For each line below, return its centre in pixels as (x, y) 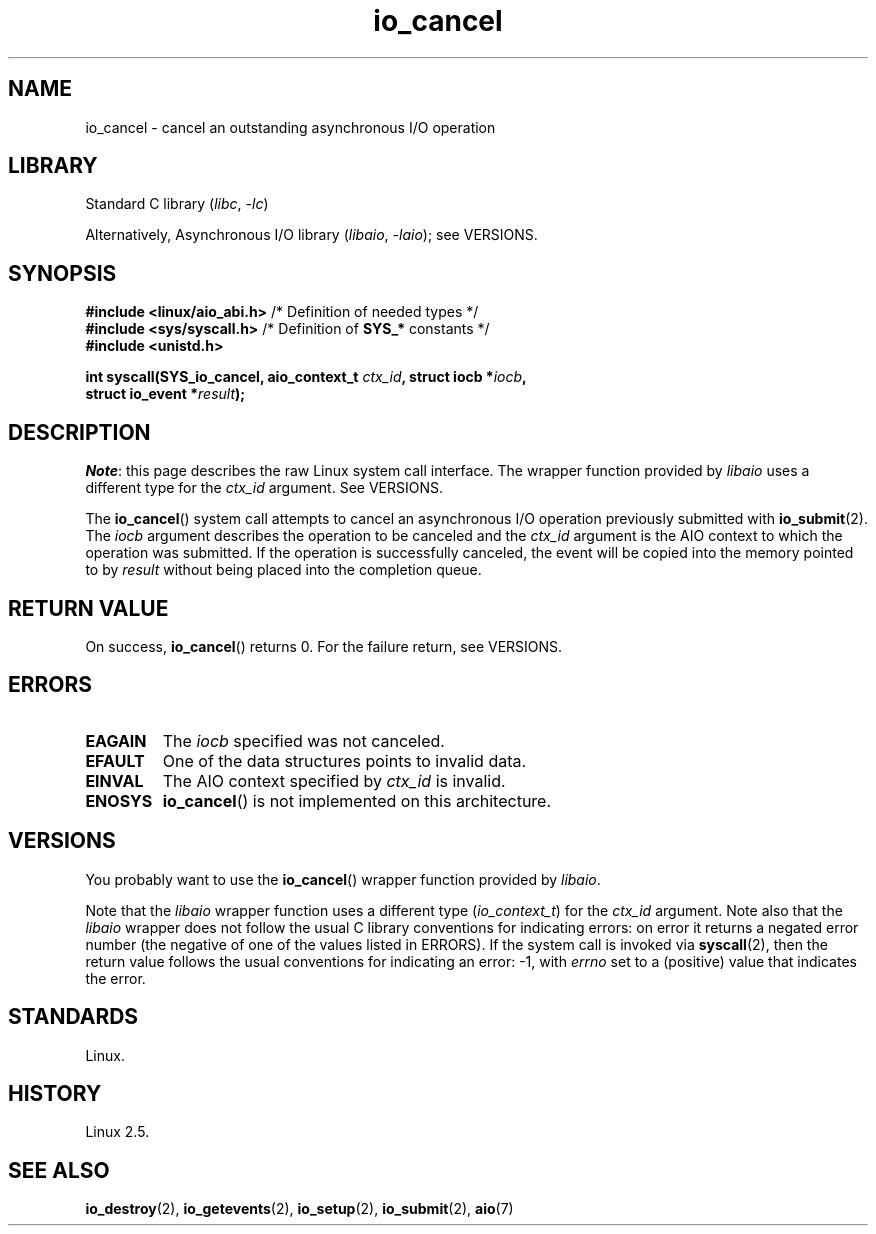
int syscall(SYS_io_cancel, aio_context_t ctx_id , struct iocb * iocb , (306, 377)
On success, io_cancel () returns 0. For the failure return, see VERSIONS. (324, 646)
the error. (115, 978)
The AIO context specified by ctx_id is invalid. (334, 780)
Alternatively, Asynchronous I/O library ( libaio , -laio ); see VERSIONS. (311, 235)
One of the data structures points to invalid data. (344, 760)
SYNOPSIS (62, 273)
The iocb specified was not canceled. (303, 740)
